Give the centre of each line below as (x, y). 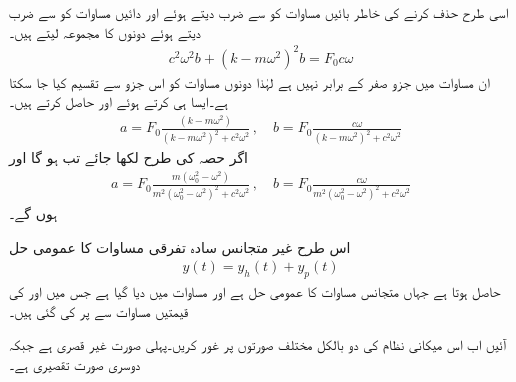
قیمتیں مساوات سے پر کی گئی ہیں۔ (99, 310)
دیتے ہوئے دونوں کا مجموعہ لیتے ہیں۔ (105, 31)
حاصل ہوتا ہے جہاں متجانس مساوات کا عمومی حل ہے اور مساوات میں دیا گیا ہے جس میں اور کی (255, 290)
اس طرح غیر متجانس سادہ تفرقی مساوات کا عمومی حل (180, 246)
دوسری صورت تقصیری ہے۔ (75, 363)
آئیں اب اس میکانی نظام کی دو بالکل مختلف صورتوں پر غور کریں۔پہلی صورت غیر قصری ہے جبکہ (258, 344)
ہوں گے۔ (33, 212)
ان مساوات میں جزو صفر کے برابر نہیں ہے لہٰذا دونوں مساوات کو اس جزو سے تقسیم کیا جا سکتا (250, 81)
